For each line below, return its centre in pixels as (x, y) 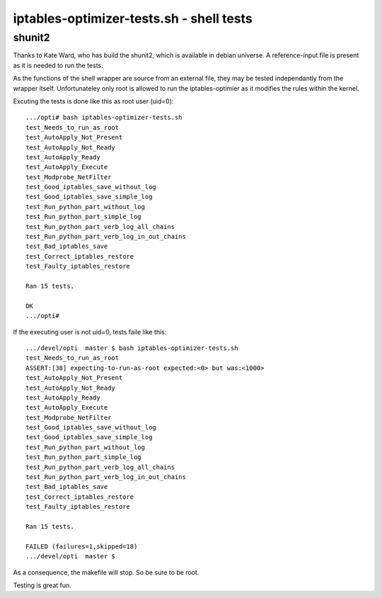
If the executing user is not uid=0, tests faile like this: (90, 332)
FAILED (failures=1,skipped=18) (82, 546)
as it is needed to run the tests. (58, 65)
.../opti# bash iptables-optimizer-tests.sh (104, 118)
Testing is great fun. (42, 585)
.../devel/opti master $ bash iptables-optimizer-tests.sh (132, 348)
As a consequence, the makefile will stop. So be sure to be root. (106, 572)
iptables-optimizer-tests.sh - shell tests (133, 18)
